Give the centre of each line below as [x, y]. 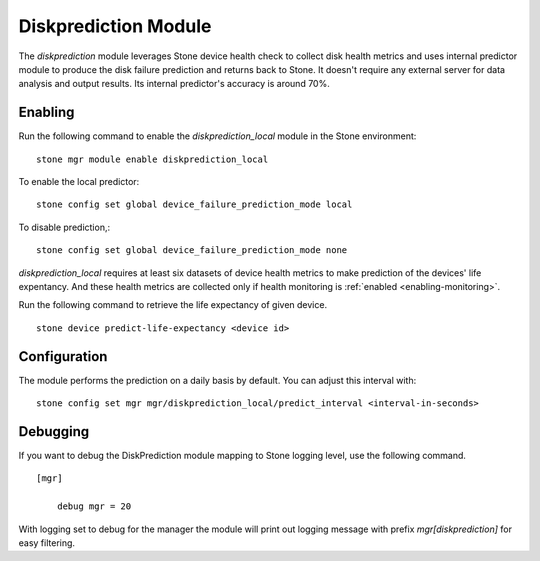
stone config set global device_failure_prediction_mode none [192, 250]
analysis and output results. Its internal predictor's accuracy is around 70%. [174, 84]
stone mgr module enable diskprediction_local [152, 159]
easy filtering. [46, 542]
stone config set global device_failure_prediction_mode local [194, 204]
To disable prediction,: [64, 227]
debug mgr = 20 [94, 506]
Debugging [54, 431]
